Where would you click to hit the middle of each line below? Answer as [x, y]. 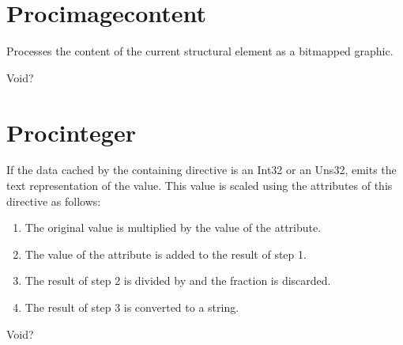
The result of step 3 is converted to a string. [132, 307]
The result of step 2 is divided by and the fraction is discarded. [178, 281]
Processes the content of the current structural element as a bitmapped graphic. [200, 51]
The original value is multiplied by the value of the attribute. [173, 227]
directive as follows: [54, 201]
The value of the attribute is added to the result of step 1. [166, 254]
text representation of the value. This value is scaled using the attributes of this [200, 186]
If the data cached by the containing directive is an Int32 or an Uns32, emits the [201, 170]
